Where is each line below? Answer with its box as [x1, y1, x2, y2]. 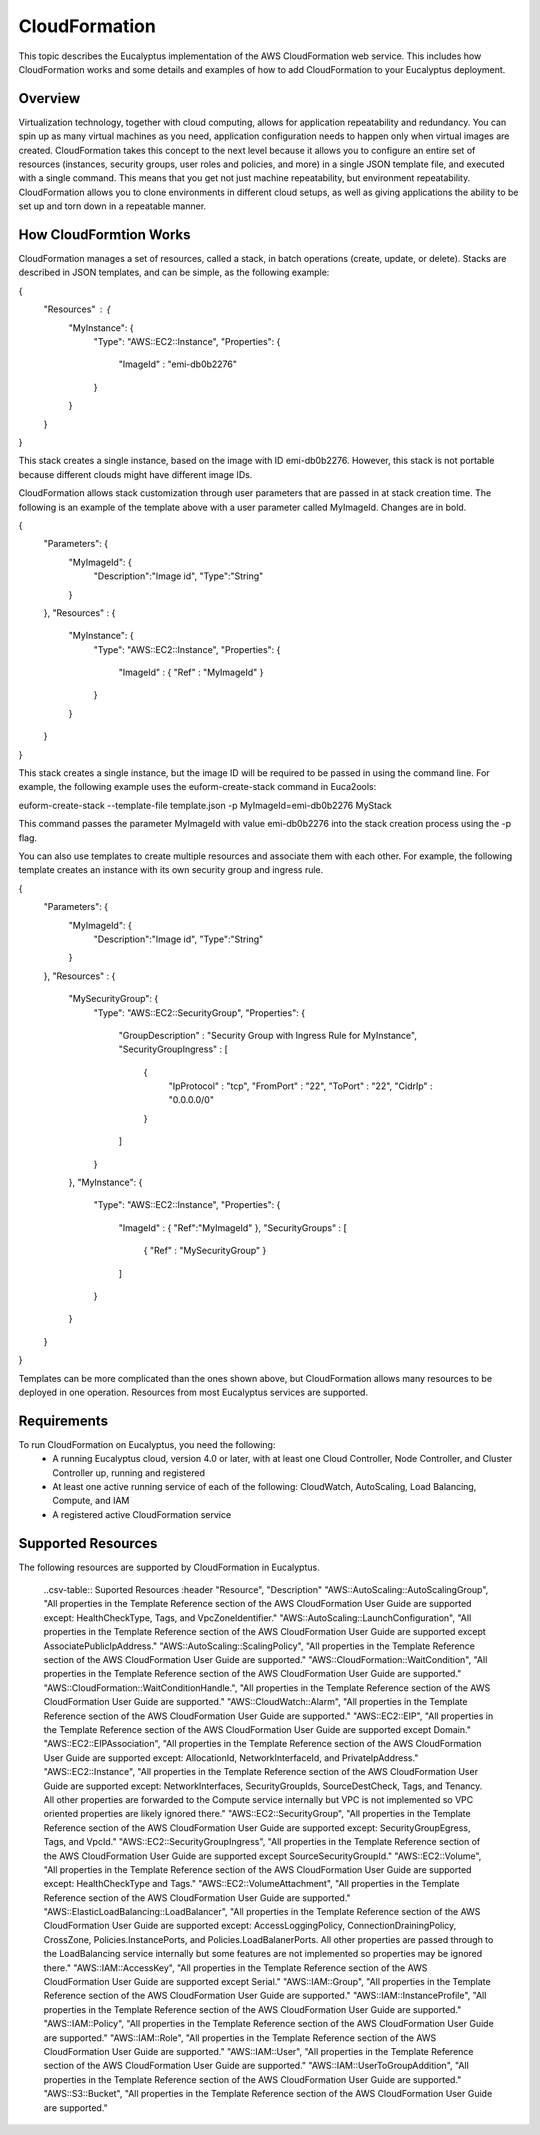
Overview [18, 90, 81, 107]
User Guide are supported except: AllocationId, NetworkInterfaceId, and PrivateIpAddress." [43, 1751, 419, 1764]
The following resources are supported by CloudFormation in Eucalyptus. [18, 1561, 320, 1573]
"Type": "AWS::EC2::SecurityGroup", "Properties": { [93, 1006, 305, 1019]
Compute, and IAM [52, 1495, 130, 1507]
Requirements [18, 1412, 109, 1429]
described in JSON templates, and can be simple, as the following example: [18, 266, 330, 279]
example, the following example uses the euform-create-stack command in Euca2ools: [18, 781, 377, 793]
